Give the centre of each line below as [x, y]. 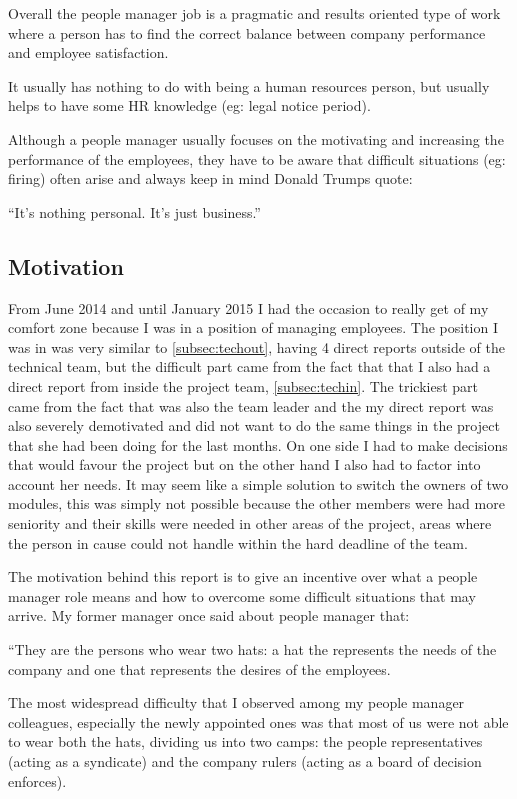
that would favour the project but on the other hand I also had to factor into [244, 464]
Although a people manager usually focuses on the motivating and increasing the [256, 138]
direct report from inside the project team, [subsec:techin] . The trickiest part [243, 385]
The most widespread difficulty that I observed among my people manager [236, 702]
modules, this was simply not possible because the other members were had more [256, 503]
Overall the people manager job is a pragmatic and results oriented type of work [254, 13]
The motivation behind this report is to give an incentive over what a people [243, 576]
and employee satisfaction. [88, 52]
